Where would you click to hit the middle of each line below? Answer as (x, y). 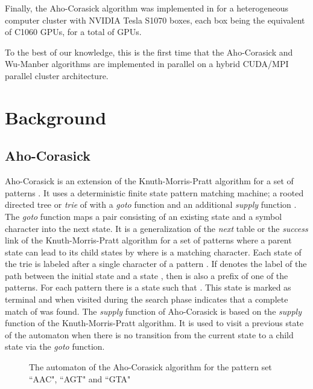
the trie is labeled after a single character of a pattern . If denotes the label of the (156, 264)
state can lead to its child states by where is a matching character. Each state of (153, 252)
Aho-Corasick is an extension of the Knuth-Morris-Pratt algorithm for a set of (149, 181)
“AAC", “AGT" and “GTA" (80, 378)
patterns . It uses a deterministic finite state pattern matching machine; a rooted (154, 192)
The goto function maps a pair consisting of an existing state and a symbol (144, 216)
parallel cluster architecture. (57, 75)
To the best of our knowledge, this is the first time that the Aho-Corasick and (149, 52)
